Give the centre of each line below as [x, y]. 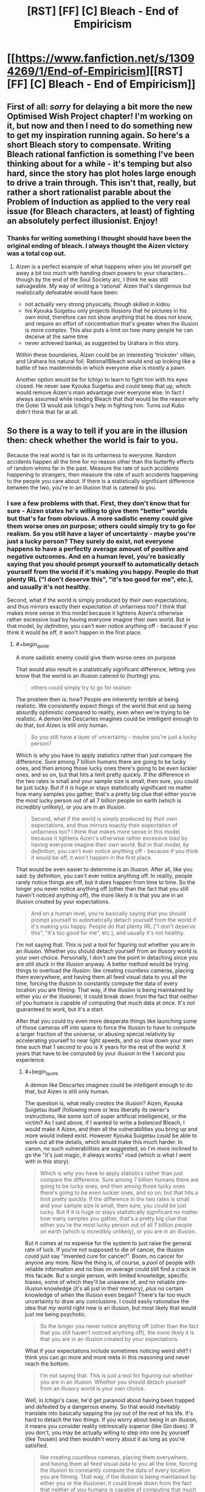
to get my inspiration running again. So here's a [99, 135]
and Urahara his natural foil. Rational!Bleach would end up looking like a [105, 361]
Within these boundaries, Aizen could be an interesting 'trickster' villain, [106, 355]
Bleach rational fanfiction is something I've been [101, 154]
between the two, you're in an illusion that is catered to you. [82, 487]
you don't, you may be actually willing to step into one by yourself [107, 1432]
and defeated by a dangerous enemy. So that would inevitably [102, 1406]
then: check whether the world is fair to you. [92, 440]
